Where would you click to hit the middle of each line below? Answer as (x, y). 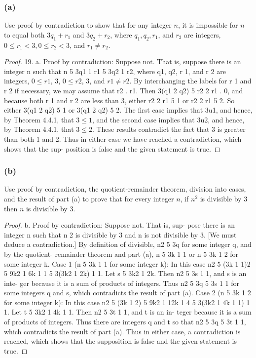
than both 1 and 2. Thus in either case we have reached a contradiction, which (123, 139)
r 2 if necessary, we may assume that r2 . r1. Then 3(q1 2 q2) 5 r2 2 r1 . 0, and (124, 90)
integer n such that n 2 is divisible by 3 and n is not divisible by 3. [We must (120, 234)
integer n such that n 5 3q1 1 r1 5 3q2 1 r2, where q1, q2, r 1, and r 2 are (115, 71)
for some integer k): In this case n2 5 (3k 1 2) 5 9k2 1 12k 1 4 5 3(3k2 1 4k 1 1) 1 (127, 302)
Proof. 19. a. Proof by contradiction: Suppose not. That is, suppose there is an (123, 61)
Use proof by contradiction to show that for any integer (88, 25)
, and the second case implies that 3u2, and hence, (168, 119)
